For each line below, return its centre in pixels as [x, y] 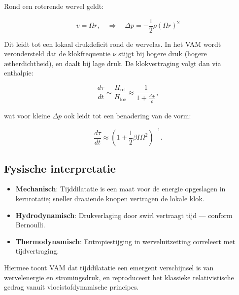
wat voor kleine [27, 116]
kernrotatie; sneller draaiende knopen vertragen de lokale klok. [110, 198]
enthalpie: [19, 73]
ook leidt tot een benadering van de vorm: [127, 116]
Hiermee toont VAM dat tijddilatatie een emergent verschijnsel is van [109, 267]
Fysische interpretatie [60, 168]
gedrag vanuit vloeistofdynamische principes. [71, 287]
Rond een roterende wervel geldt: [54, 6]
